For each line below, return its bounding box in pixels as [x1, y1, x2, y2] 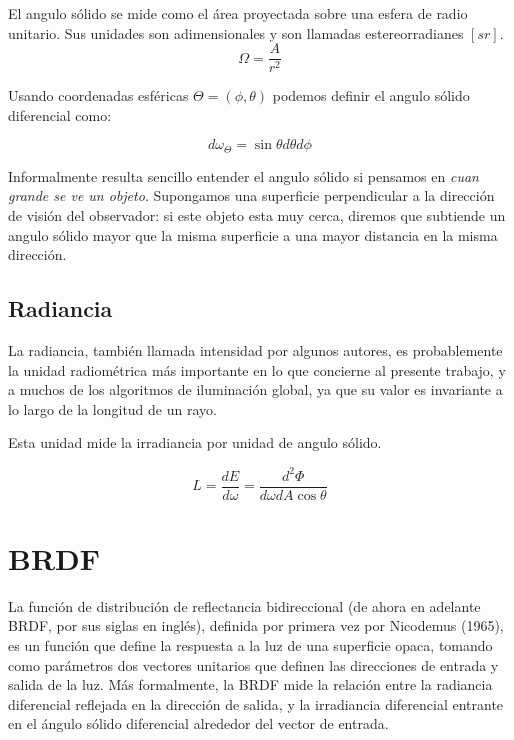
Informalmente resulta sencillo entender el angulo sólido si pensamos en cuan [8, 165, 479, 186]
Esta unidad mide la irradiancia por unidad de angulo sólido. [8, 432, 382, 453]
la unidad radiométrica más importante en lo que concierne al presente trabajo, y [8, 359, 506, 380]
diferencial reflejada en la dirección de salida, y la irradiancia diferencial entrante [8, 693, 504, 714]
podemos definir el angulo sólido [272, 85, 470, 106]
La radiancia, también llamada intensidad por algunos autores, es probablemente [8, 340, 503, 361]
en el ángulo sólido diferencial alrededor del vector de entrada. [8, 713, 389, 734]
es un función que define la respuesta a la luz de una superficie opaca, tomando [8, 634, 493, 655]
